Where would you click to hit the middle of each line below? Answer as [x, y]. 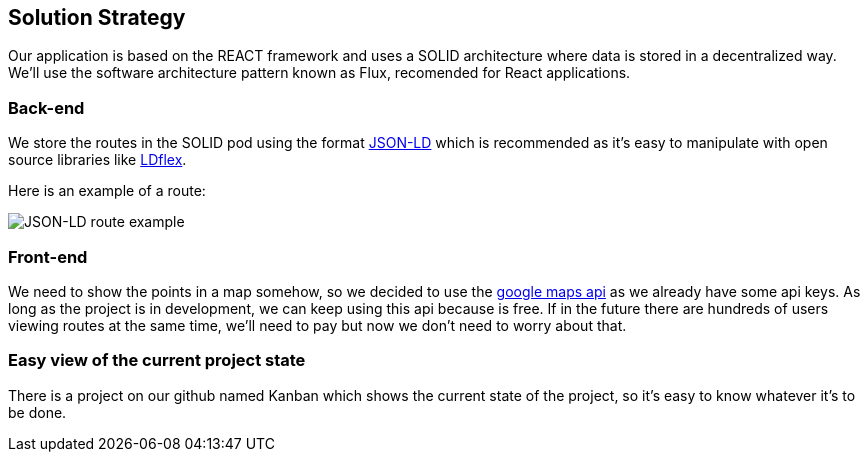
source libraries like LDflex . [97, 160]
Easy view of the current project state [157, 360]
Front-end [48, 256]
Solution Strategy [97, 17]
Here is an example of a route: [107, 191]
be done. [37, 412]
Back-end [46, 107]
